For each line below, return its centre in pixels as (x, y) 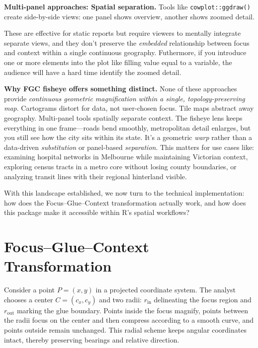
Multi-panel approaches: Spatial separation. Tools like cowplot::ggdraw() (127, 6)
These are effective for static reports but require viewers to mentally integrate (123, 33)
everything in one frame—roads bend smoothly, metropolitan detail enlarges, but (128, 127)
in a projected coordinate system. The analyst (166, 290)
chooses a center (29, 299)
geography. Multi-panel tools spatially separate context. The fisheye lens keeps (123, 118)
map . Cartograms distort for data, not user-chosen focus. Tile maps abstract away (129, 108)
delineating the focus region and (203, 299)
